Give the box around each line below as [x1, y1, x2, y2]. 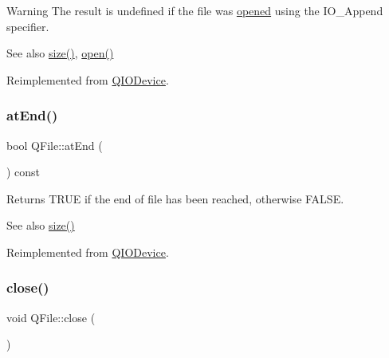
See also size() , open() [6, 45, 114, 61]
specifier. [6, 18, 49, 34]
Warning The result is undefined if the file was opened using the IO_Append [6, 2, 383, 18]
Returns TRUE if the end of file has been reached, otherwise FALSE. [6, 190, 344, 207]
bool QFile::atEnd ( [6, 136, 103, 153]
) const [6, 163, 41, 180]
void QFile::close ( [6, 309, 96, 325]
